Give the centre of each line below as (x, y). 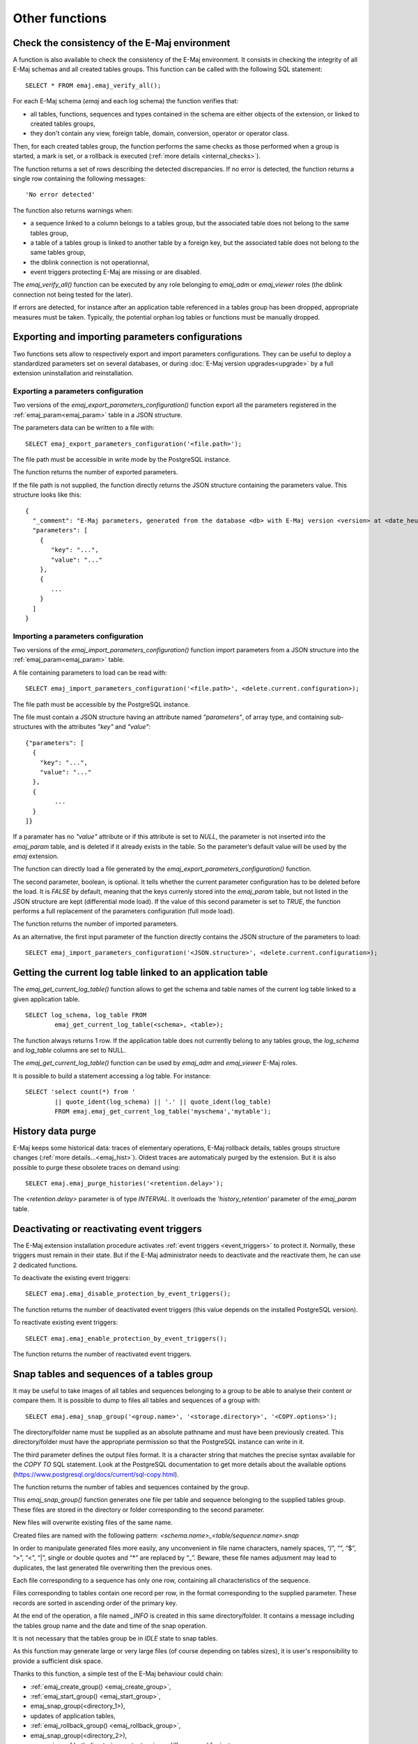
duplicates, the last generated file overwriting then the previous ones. (113, 1568)
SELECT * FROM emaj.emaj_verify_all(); (93, 85)
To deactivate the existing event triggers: (72, 1277)
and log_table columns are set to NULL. (70, 1051)
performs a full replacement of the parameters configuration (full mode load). (124, 911)
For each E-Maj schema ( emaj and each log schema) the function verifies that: (126, 101)
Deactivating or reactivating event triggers (107, 1229)
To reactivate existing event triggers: (65, 1323)
